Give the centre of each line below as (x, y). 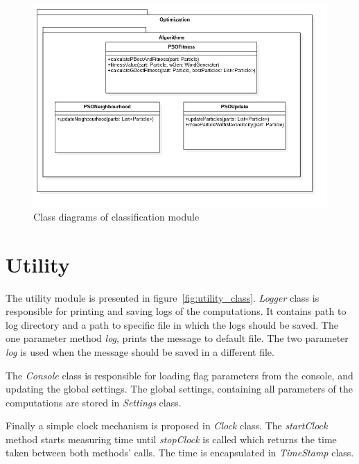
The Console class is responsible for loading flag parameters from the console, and (179, 375)
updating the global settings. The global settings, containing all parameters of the (179, 389)
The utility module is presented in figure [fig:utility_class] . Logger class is (163, 297)
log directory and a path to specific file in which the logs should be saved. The (172, 324)
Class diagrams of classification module (116, 216)
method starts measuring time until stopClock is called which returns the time (171, 439)
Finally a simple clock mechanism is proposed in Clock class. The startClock (167, 426)
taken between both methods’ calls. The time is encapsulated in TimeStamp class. (180, 453)
